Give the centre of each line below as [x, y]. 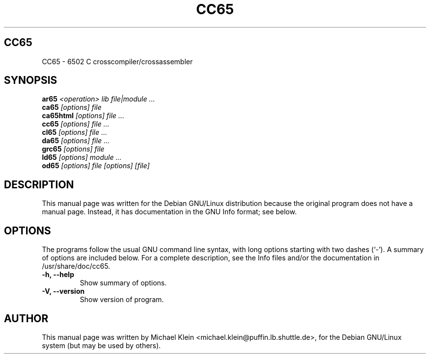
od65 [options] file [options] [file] [96, 166]
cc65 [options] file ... [76, 124]
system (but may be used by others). [101, 345]
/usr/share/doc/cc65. [76, 266]
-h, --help [58, 275]
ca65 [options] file [72, 107]
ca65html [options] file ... [83, 116]
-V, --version [63, 291]
